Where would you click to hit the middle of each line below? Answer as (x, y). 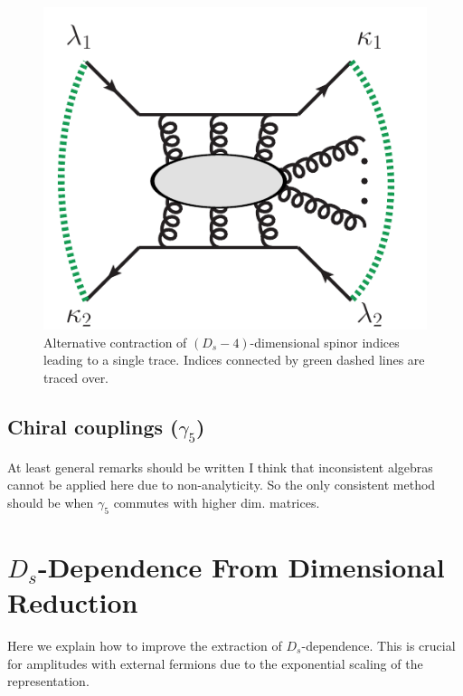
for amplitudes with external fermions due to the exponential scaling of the (215, 663)
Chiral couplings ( (93, 427)
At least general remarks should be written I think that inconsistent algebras (220, 467)
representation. (48, 681)
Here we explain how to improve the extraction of (145, 645)
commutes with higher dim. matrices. (217, 502)
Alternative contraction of (115, 342)
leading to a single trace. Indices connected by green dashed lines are (234, 360)
